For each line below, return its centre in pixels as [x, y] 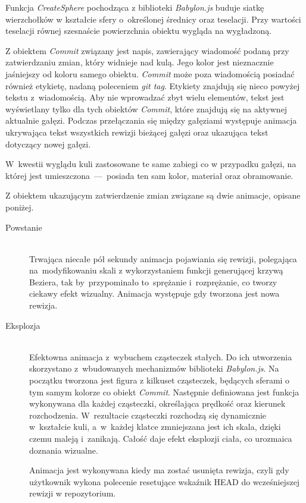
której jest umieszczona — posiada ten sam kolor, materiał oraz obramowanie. [149, 175]
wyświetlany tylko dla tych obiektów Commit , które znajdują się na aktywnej [146, 109]
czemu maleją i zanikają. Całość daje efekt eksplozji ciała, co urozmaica [161, 438]
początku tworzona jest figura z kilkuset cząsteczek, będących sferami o [160, 380]
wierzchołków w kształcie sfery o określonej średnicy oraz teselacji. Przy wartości [153, 19]
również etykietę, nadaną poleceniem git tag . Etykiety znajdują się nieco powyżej [153, 85]
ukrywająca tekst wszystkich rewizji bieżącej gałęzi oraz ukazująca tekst [137, 132]
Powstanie [24, 227]
